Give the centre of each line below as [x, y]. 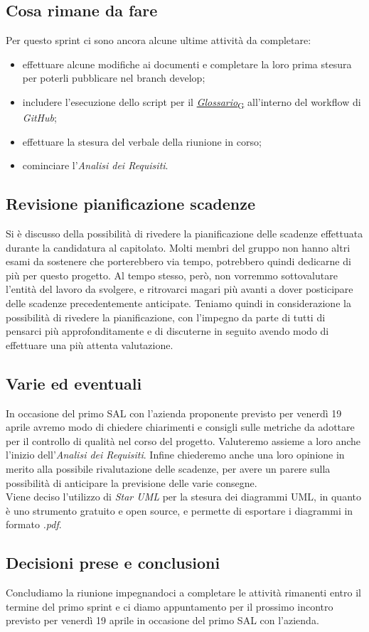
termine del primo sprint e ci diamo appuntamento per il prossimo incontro [170, 606]
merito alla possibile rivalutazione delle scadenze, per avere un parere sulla [168, 469]
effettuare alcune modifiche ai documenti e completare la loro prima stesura [187, 64]
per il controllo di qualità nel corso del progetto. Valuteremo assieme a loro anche [183, 440]
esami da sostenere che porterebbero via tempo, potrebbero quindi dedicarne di [178, 261]
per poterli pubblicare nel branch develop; [114, 78]
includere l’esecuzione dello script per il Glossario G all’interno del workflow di [192, 102]
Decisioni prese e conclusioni [113, 563]
